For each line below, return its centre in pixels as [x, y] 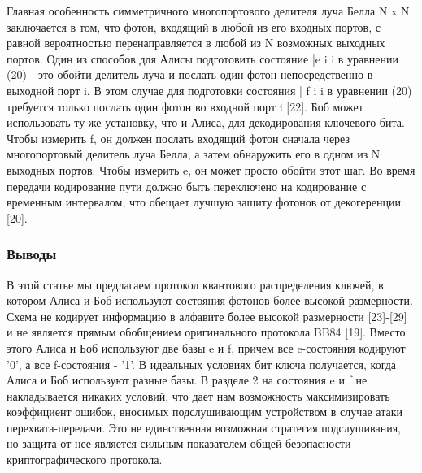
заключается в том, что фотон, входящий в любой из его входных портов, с [194, 26]
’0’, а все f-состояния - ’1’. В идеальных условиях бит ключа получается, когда [202, 364]
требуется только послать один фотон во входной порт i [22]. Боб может [185, 106]
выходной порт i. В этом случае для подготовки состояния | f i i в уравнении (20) [209, 90]
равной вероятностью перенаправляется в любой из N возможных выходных [196, 43]
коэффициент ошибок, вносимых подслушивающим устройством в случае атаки [204, 412]
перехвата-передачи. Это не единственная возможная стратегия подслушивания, [204, 427]
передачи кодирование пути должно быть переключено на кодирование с [187, 186]
